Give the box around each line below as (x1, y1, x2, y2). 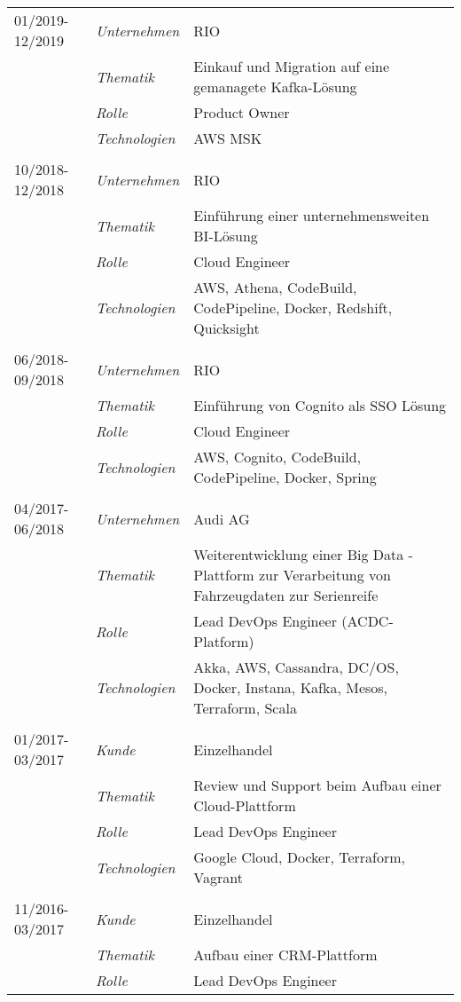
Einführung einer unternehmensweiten (193, 205, 430, 225)
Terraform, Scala (193, 698, 297, 718)
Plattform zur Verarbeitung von (193, 564, 391, 585)
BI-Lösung (193, 225, 258, 246)
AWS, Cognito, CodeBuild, (193, 446, 362, 467)
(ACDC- (341, 611, 394, 631)
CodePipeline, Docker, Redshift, (193, 297, 393, 318)
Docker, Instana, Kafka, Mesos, (193, 677, 388, 698)
